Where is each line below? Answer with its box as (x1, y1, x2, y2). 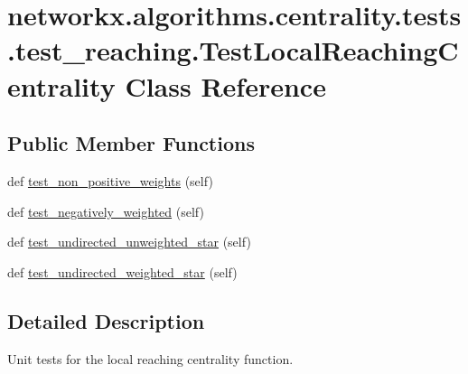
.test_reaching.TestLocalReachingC (7, 32, 459, 69)
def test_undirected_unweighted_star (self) (7, 232, 251, 251)
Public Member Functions (7, 129, 255, 157)
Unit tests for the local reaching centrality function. (7, 349, 294, 368)
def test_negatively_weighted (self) (7, 201, 204, 220)
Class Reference (125, 67, 326, 104)
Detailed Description (7, 306, 205, 334)
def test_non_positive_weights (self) (7, 171, 213, 190)
